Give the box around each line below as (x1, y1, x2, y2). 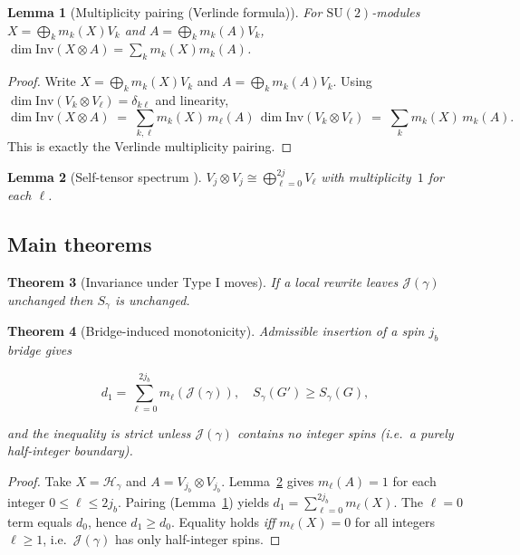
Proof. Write (7, 72, 76, 91)
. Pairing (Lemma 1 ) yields (117, 492, 269, 511)
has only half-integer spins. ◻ (114, 530, 281, 549)
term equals (7, 512, 72, 531)
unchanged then (7, 290, 93, 309)
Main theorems (7, 230, 152, 258)
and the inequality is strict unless (7, 423, 191, 442)
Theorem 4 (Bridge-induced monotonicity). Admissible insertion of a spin (7, 321, 425, 340)
